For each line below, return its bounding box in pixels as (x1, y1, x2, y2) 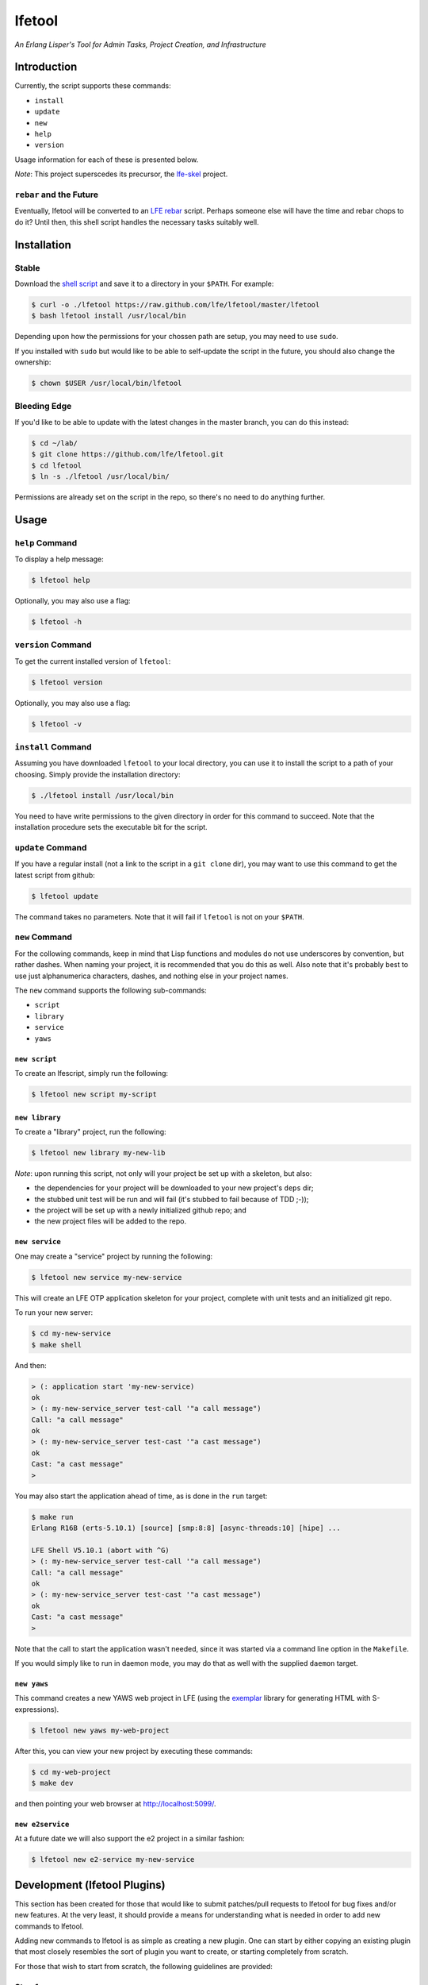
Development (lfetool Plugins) (14, 1878, 166, 1891)
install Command (14, 742, 92, 753)
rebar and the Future (14, 189, 99, 200)
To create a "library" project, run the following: (14, 1127, 166, 1136)
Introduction (14, 60, 78, 74)
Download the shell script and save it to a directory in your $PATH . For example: (14, 279, 274, 288)
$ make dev (31, 1779, 74, 1788)
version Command (14, 639, 92, 650)
